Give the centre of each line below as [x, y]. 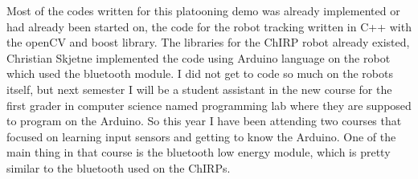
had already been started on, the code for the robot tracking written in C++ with [209, 26]
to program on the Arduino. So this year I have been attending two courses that [204, 121]
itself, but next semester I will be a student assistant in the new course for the [199, 89]
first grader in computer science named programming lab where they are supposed [209, 105]
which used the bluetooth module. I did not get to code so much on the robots [200, 73]
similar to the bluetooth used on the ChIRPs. [119, 167]
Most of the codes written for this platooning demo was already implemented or [203, 10]
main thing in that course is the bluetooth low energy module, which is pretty [199, 152]
